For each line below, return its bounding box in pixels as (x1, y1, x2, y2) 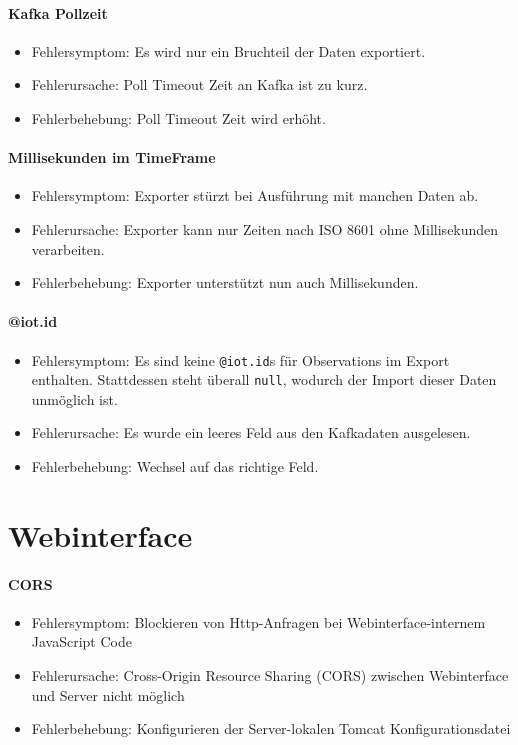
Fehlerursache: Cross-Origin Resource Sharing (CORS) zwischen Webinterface (31, 665, 509, 685)
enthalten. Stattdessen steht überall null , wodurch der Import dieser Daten (31, 369, 497, 390)
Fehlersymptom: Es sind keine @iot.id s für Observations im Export (31, 349, 450, 370)
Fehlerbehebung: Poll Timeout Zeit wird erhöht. (31, 107, 326, 128)
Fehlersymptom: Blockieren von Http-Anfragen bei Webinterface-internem (31, 611, 486, 632)
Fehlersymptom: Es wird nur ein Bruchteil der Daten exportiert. (31, 40, 426, 61)
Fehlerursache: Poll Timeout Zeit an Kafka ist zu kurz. (31, 74, 368, 95)
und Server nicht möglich (31, 684, 185, 705)
